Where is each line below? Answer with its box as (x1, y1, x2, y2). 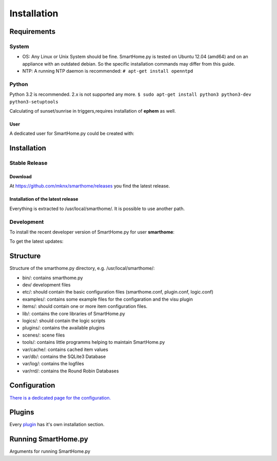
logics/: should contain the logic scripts (22, 318, 106, 324)
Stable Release (9, 159, 48, 166)
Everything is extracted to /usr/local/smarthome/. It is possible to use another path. (9, 205, 185, 212)
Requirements (9, 27, 56, 36)
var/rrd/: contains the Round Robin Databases (22, 368, 119, 374)
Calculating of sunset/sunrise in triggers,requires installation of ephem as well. (9, 108, 176, 114)
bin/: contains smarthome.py (22, 275, 83, 281)
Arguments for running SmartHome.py (9, 448, 91, 454)
